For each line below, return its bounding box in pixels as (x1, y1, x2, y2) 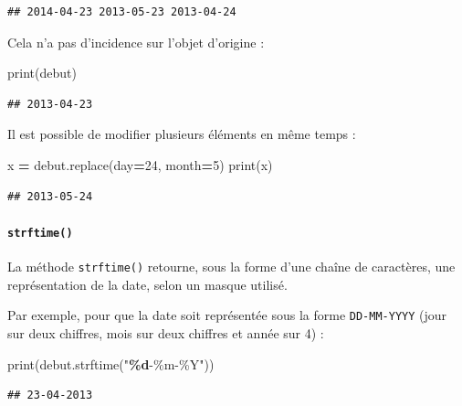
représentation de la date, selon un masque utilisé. (7, 274, 288, 294)
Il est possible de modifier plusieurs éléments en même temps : (7, 124, 356, 144)
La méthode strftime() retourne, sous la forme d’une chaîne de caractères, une (7, 257, 456, 276)
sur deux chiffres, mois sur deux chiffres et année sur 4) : (7, 323, 324, 342)
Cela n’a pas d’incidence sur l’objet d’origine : (7, 32, 265, 51)
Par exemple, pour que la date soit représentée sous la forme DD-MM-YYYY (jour (7, 305, 447, 325)
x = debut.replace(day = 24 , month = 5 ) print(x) (7, 155, 273, 174)
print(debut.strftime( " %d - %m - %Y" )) (7, 354, 215, 373)
